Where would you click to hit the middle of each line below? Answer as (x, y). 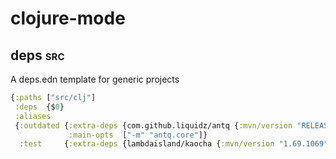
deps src (37, 55)
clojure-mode (68, 18)
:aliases (33, 116)
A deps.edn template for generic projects (95, 79)
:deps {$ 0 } (39, 107)
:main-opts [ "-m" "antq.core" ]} (138, 135)
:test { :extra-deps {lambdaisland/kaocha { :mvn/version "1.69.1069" (174, 144)
